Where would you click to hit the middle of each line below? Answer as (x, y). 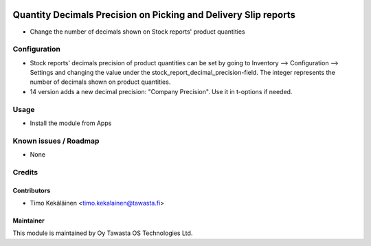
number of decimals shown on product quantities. (100, 82)
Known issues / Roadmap (56, 141)
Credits (25, 172)
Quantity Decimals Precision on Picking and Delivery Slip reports (154, 15)
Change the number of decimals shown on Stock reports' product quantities (137, 32)
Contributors (32, 190)
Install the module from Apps (71, 123)
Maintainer (29, 221)
